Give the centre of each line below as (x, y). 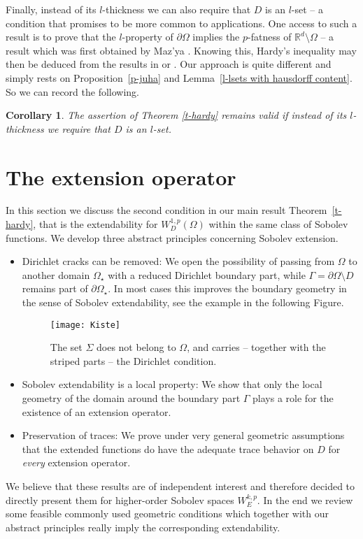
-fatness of (270, 37)
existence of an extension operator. (97, 411)
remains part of (55, 288)
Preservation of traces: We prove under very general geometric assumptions (183, 435)
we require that (79, 128)
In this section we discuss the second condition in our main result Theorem (166, 210)
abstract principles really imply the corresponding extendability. (143, 527)
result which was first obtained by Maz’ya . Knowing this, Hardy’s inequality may (181, 50)
